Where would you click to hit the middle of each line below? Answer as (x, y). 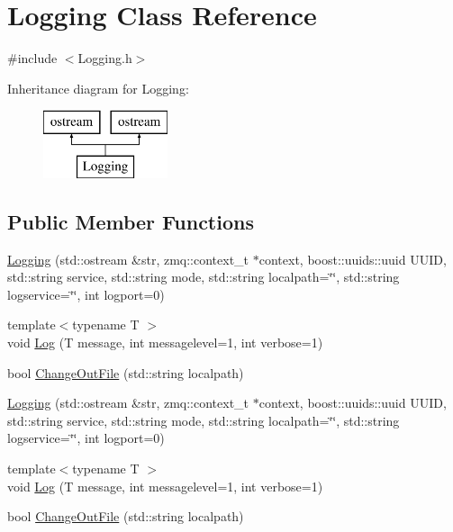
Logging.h (105, 58)
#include (32, 58)
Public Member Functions (131, 221)
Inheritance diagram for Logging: (98, 88)
